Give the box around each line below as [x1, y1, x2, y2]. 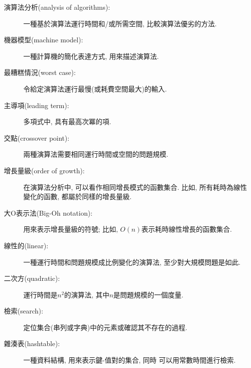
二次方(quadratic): [4, 273, 60, 283]
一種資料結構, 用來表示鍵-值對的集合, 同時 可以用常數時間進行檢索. [23, 355, 236, 365]
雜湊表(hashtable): [4, 338, 60, 349]
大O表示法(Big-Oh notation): [4, 207, 92, 218]
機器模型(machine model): [4, 35, 83, 45]
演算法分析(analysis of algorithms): [4, 2, 110, 12]
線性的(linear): [4, 240, 49, 250]
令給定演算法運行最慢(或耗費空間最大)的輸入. [23, 83, 167, 93]
